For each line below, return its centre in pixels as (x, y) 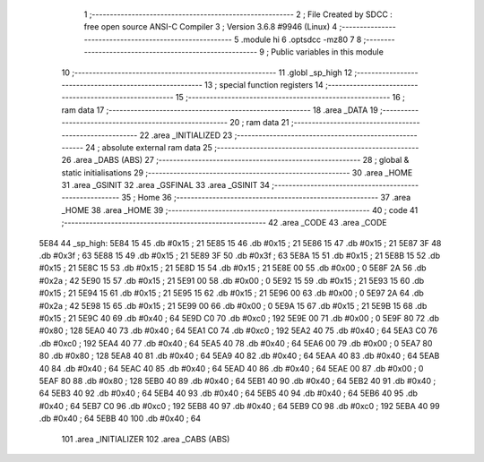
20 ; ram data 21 (260, 123)
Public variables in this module (327, 52)
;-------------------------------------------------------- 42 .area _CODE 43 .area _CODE (224, 223)
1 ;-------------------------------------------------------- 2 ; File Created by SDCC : (238, 14)
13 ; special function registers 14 (264, 84)
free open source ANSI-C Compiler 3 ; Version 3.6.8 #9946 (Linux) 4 (211, 27)
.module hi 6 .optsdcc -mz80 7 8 (301, 39)
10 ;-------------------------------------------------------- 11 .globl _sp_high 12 (207, 73)
